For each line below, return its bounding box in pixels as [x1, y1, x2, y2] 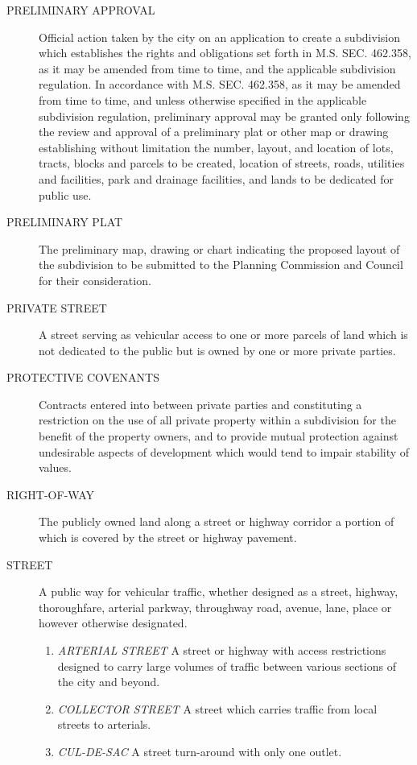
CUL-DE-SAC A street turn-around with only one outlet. [57, 742, 342, 759]
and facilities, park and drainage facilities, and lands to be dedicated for [39, 170, 394, 187]
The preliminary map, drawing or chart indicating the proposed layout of [39, 240, 400, 257]
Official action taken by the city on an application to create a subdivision [39, 28, 400, 45]
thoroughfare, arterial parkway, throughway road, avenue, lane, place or [39, 598, 392, 615]
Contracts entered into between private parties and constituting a [39, 395, 362, 412]
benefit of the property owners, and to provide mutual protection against [39, 428, 398, 445]
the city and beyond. [57, 673, 160, 690]
